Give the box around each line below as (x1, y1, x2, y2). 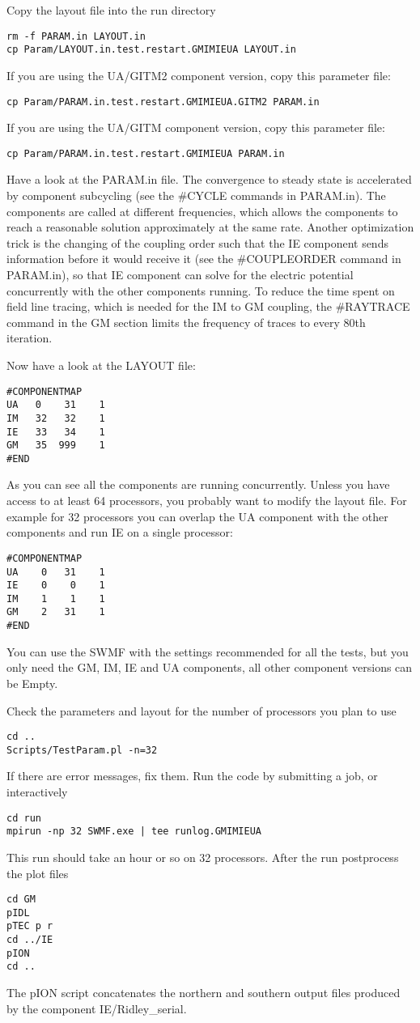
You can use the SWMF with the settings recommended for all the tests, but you (6, 643, 409, 660)
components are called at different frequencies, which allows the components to (6, 202, 398, 219)
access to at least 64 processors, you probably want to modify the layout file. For (6, 492, 407, 509)
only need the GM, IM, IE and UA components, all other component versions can (6, 659, 413, 676)
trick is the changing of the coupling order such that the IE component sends (6, 234, 388, 251)
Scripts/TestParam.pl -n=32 (6, 744, 158, 756)
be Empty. (6, 674, 58, 691)
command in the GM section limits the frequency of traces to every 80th (6, 313, 366, 330)
